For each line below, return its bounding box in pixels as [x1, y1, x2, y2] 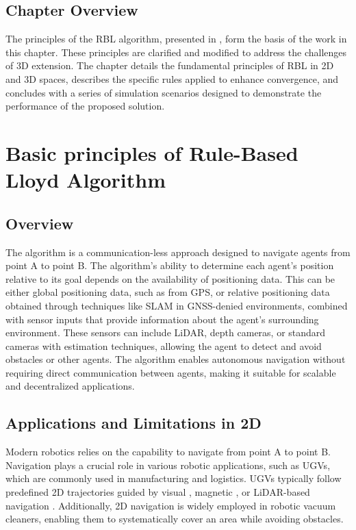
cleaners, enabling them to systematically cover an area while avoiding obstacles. [5, 512, 344, 526]
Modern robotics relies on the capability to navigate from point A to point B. [5, 444, 331, 459]
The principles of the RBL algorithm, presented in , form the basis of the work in [5, 31, 347, 46]
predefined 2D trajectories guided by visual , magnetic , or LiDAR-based [5, 485, 310, 499]
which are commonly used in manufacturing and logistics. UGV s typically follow [5, 471, 342, 485]
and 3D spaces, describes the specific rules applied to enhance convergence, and [5, 71, 339, 86]
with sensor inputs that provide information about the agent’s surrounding [5, 312, 319, 326]
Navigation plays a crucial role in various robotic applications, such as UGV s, [5, 457, 331, 472]
